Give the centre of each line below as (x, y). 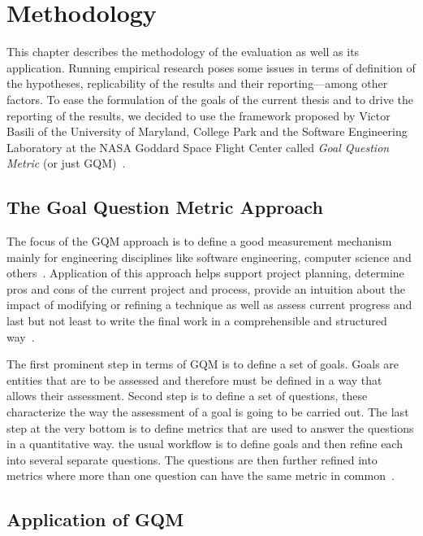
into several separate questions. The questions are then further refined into (192, 459)
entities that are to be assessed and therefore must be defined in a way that (194, 379)
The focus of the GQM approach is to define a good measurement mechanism (199, 241)
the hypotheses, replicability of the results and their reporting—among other (197, 83)
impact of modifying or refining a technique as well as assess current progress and (209, 305)
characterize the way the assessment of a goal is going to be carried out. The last (208, 412)
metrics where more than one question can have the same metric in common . (201, 475)
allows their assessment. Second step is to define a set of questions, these (187, 396)
